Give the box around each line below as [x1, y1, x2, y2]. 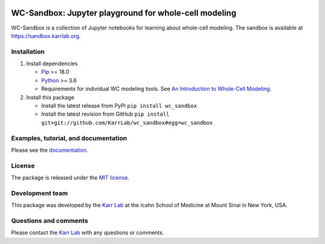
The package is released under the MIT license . [11, 174, 129, 181]
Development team [11, 189, 69, 197]
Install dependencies [26, 60, 78, 67]
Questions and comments [11, 216, 88, 225]
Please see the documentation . [11, 146, 88, 154]
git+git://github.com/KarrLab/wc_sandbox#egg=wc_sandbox [41, 119, 213, 126]
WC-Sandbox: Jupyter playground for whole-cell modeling [11, 8, 237, 18]
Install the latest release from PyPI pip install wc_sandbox [41, 102, 197, 109]
